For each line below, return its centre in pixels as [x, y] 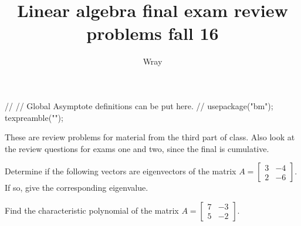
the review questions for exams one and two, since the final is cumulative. [137, 148]
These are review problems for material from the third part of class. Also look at [150, 137]
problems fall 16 [153, 33]
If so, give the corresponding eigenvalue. [77, 188]
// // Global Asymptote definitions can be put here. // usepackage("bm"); [139, 105]
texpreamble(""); [34, 117]
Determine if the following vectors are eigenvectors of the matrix [121, 171]
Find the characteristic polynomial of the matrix [92, 210]
